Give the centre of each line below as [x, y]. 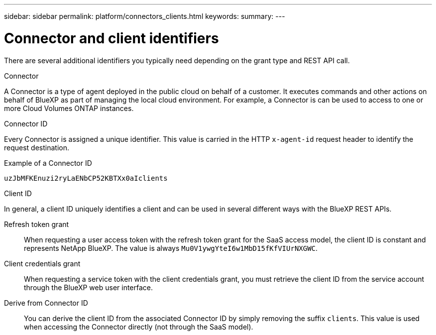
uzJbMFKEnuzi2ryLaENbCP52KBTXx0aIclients [86, 178]
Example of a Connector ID [48, 163]
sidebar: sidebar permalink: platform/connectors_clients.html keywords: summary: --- [145, 16]
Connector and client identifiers [111, 38]
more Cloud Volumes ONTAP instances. [69, 108]
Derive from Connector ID [46, 303]
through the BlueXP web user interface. [89, 287]
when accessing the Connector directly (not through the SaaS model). [139, 327]
